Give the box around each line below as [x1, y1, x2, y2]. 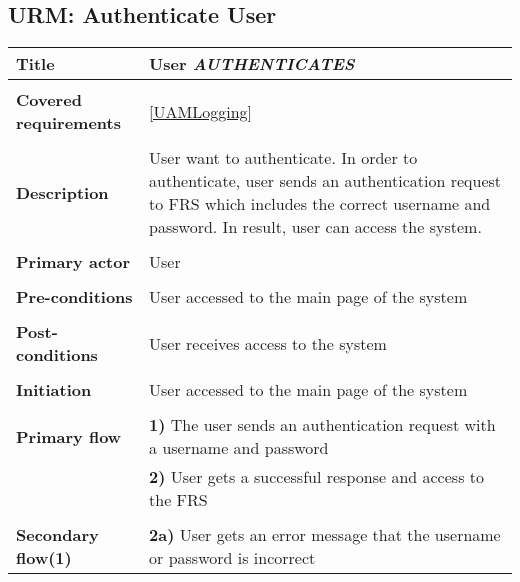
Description [16, 180, 109, 204]
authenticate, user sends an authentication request [149, 169, 502, 193]
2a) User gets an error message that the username [149, 523, 501, 547]
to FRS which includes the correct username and [149, 192, 491, 216]
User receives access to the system [149, 331, 387, 355]
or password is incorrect [149, 546, 316, 570]
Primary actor [16, 250, 131, 274]
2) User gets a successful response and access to [149, 465, 484, 489]
